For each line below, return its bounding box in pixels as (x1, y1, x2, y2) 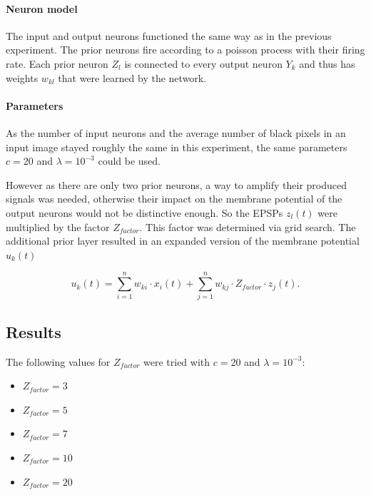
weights (6, 70, 39, 85)
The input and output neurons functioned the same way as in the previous (6, 28, 332, 43)
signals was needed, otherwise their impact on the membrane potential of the (6, 191, 342, 206)
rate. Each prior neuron (6, 56, 108, 71)
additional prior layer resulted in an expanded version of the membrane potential (6, 233, 360, 248)
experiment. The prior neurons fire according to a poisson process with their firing (6, 42, 365, 57)
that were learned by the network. (58, 70, 207, 85)
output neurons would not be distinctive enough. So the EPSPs (6, 205, 283, 220)
